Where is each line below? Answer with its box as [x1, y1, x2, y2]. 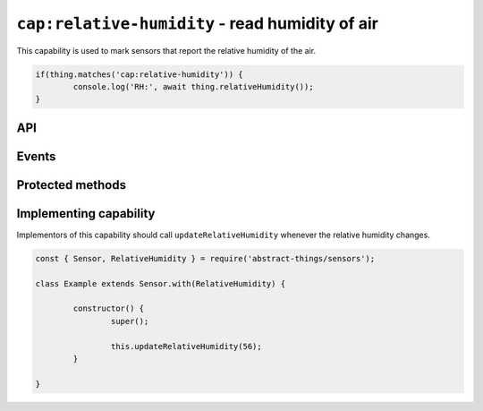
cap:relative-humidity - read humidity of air [16, 13, 379, 33]
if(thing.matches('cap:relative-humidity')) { [35, 69, 243, 80]
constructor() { [72, 304, 145, 313]
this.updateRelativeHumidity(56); [110, 341, 263, 351]
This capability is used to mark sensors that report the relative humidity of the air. [16, 45, 317, 56]
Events [16, 149, 56, 164]
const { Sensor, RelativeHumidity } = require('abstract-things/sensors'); [35, 253, 376, 263]
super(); [110, 316, 149, 326]
